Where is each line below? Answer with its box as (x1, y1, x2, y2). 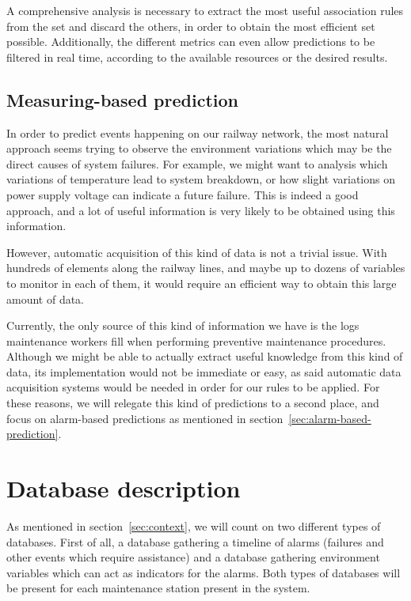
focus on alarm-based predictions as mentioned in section (6, 410, 284, 426)
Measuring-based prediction (6, 87, 238, 112)
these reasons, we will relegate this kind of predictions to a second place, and (6, 395, 379, 411)
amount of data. (6, 290, 85, 307)
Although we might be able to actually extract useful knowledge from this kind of (6, 348, 403, 365)
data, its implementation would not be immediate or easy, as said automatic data (6, 363, 401, 380)
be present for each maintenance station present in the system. (6, 580, 310, 596)
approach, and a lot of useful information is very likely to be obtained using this (6, 202, 395, 218)
